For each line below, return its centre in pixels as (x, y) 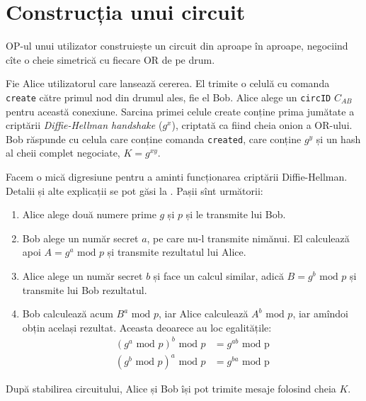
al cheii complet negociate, (63, 153)
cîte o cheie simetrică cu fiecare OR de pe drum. (110, 59)
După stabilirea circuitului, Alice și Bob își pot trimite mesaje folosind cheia (171, 389)
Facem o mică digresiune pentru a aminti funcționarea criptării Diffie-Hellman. (177, 176)
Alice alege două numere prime (89, 214)
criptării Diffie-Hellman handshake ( (84, 125)
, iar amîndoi (320, 314)
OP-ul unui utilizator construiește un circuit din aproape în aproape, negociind (177, 46)
